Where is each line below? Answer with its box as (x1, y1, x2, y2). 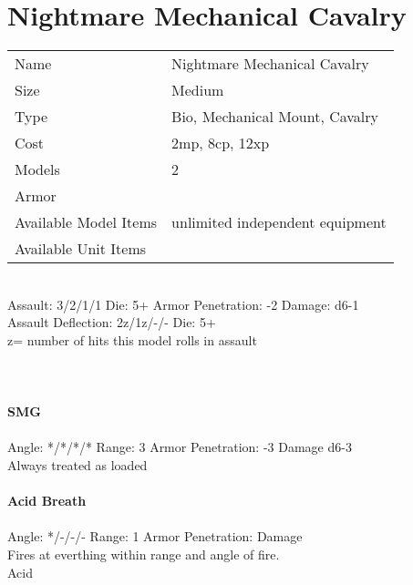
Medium (171, 79, 224, 101)
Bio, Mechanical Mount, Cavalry (171, 106, 379, 128)
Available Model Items (15, 211, 158, 233)
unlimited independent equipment (171, 211, 387, 233)
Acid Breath (7, 491, 87, 510)
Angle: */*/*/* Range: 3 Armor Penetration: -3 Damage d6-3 (7, 437, 352, 457)
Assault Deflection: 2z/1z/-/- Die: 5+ (7, 313, 216, 332)
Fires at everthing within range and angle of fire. (7, 545, 280, 564)
